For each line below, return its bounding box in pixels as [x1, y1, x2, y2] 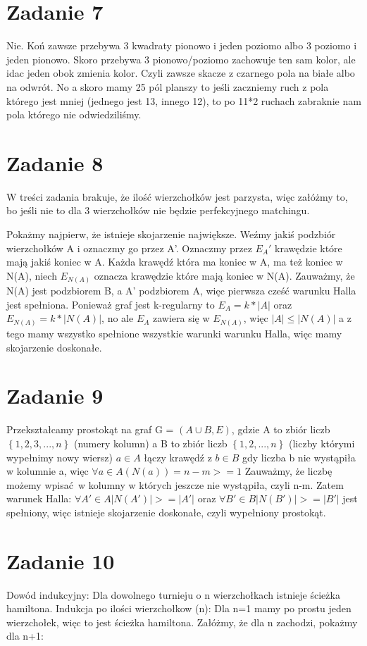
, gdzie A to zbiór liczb [231, 422, 330, 437]
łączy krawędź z [144, 449, 212, 464]
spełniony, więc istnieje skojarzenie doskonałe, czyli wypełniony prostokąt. [6, 504, 326, 519]
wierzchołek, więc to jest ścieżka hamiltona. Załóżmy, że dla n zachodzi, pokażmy [6, 614, 358, 629]
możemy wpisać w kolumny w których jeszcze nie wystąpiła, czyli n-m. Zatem [6, 477, 344, 492]
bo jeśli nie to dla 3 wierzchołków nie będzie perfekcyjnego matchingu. [6, 203, 310, 218]
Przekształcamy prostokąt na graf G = [6, 422, 174, 437]
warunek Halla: [6, 491, 72, 506]
